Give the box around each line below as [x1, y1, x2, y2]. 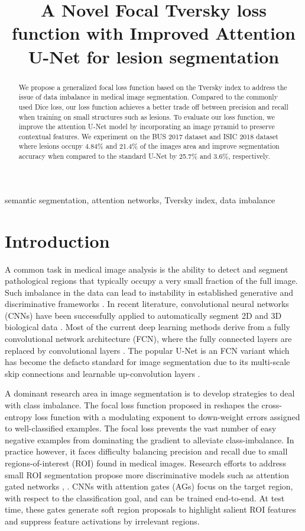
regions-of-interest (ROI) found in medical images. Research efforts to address [5, 457, 286, 469]
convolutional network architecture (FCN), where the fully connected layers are [5, 332, 292, 345]
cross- [261, 399, 283, 411]
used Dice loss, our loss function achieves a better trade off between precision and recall [18, 101, 288, 111]
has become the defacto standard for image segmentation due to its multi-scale [5, 356, 290, 368]
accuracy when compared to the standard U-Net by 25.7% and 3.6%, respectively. [18, 151, 270, 161]
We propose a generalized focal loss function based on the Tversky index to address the [18, 82, 287, 92]
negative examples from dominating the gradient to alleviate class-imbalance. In [5, 433, 294, 446]
